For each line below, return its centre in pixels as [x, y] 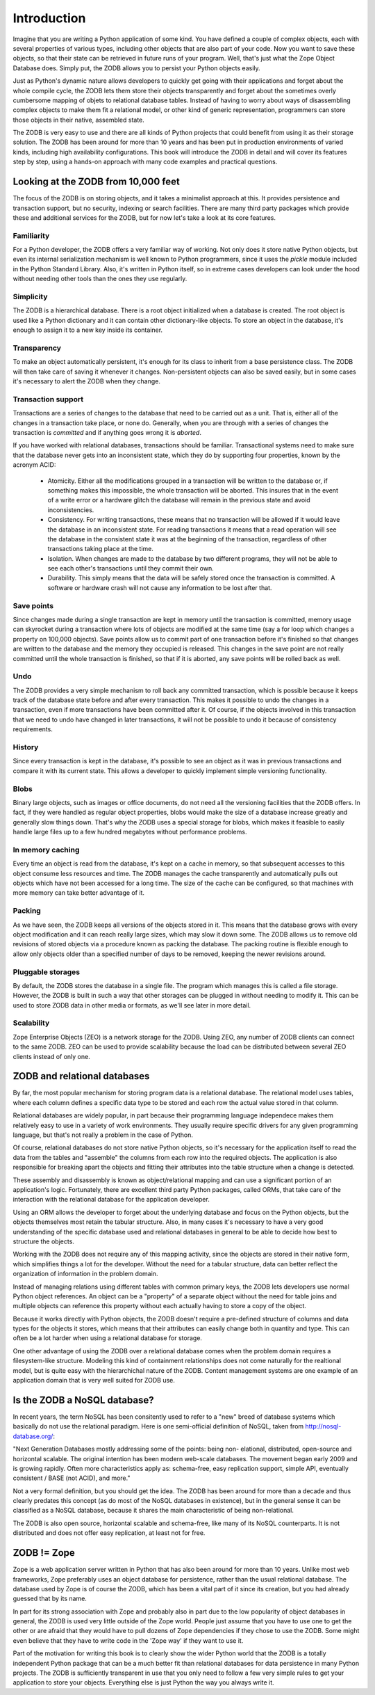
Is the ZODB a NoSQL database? [83, 1400]
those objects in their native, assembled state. [79, 120]
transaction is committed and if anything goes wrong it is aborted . [107, 432]
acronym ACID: [34, 465]
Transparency [37, 348]
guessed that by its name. [50, 1599]
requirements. [33, 729]
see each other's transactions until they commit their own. [131, 568]
